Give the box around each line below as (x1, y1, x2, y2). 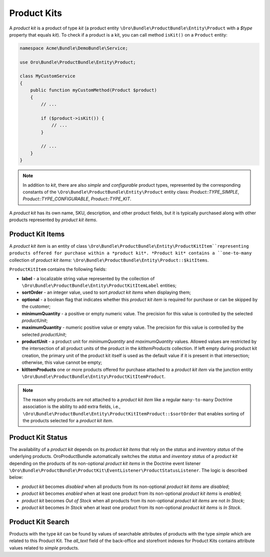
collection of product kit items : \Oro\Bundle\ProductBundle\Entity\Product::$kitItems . (9, 257, 209, 263)
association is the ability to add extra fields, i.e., (22, 403, 121, 410)
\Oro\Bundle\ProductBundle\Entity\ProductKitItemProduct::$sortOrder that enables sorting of (22, 410, 244, 416)
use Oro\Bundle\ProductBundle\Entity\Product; (19, 59, 136, 65)
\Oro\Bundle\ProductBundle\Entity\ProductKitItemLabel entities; (21, 282, 177, 288)
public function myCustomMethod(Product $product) (30, 88, 157, 93)
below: (9, 474, 23, 480)
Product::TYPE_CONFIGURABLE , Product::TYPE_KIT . (22, 196, 131, 202)
